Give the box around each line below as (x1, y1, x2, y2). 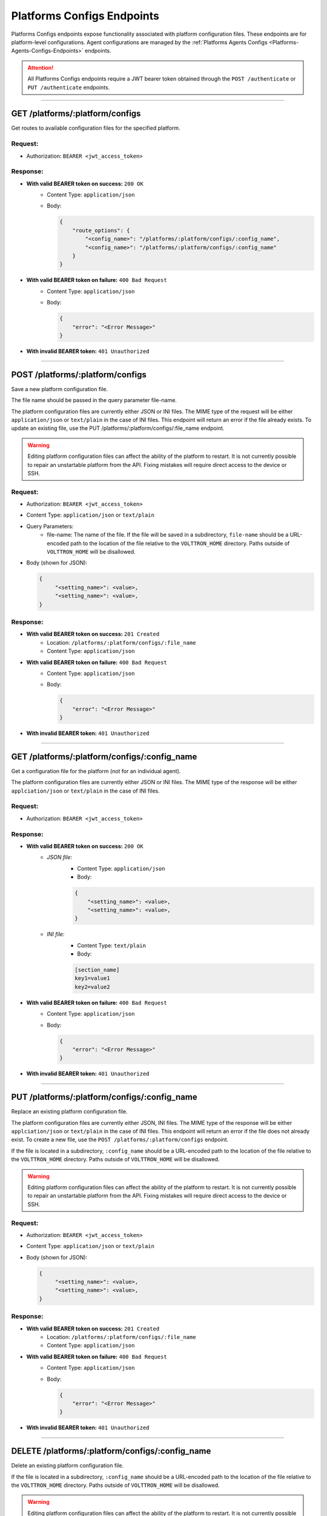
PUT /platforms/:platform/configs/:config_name (11, 1092, 197, 1102)
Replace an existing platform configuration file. (11, 1108, 128, 1115)
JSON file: (47, 854, 73, 861)
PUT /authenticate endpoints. (27, 84, 110, 91)
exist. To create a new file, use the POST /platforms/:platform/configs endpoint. (11, 1136, 229, 1143)
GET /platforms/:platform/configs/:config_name (11, 751, 197, 762)
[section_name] (74, 967, 120, 973)
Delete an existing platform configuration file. (11, 1462, 124, 1469)
